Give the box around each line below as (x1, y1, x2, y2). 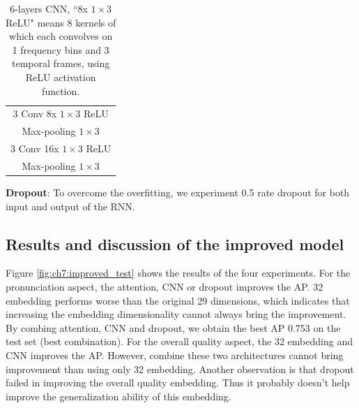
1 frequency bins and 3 (12, 42, 109, 57)
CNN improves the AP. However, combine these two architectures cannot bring (6, 347, 344, 362)
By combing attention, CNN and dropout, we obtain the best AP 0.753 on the (6, 320, 341, 335)
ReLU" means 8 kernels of (6, 15, 116, 29)
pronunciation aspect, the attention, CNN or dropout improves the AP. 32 (6, 279, 323, 294)
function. (42, 83, 80, 98)
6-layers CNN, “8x (10, 1, 88, 15)
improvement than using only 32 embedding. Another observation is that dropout (6, 361, 354, 376)
